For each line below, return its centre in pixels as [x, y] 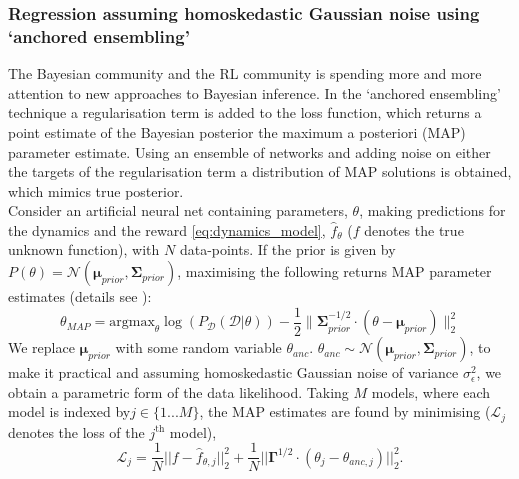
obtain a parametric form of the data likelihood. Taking [178, 391]
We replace [41, 347]
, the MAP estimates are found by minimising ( [345, 411]
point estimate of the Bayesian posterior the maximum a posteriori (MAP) [237, 131]
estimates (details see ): [80, 296]
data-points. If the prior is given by [287, 249]
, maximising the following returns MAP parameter [334, 271]
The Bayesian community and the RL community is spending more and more [245, 73]
